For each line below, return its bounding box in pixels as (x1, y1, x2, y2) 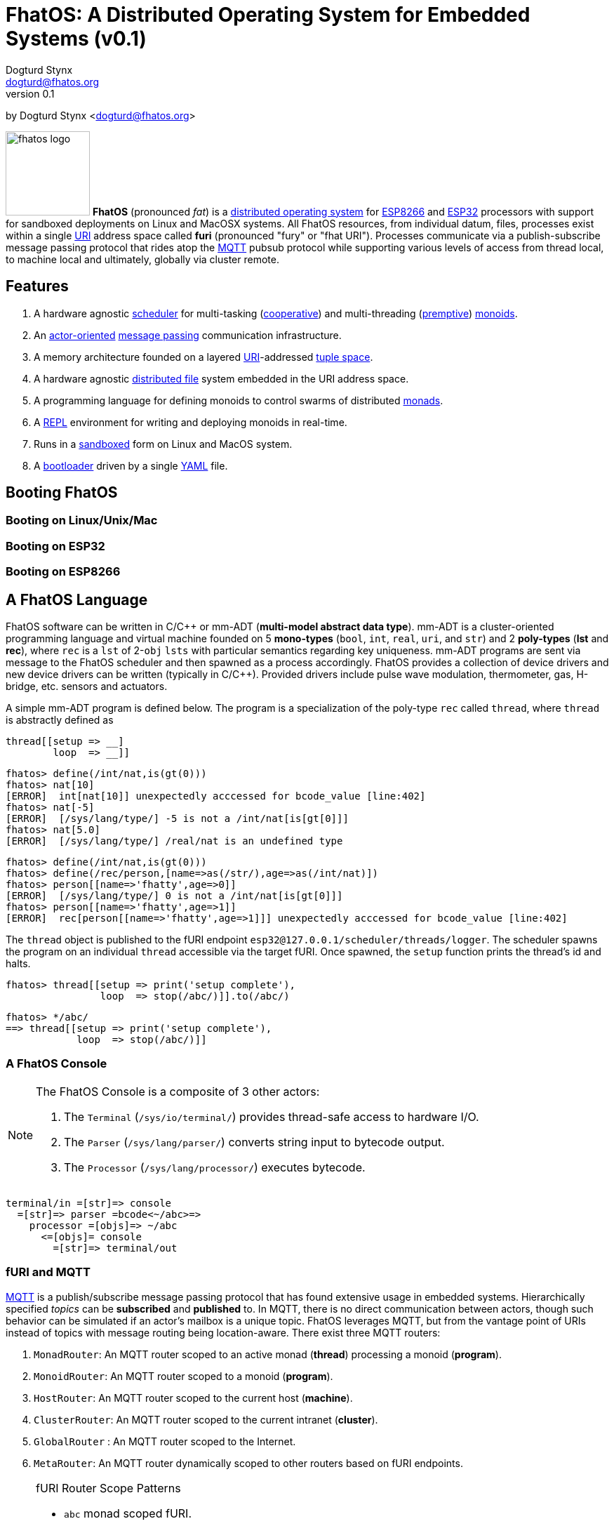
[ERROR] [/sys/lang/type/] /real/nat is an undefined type (6, 835, 343, 847)
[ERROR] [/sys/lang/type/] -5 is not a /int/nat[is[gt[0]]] (6, 813, 349, 825)
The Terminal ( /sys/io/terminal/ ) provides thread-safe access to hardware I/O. (64, 1109, 479, 1124)
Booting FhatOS (6, 484, 118, 502)
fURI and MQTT (6, 1265, 91, 1280)
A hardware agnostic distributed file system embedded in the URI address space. (34, 372, 409, 385)
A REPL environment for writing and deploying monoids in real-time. (34, 416, 347, 428)
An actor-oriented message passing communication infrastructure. (34, 329, 342, 341)
